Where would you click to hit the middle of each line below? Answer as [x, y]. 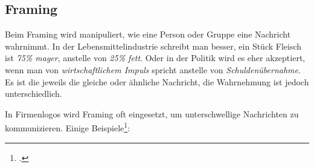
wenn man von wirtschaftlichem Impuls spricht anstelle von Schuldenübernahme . [153, 69]
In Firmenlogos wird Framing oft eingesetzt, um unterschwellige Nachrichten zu [152, 113]
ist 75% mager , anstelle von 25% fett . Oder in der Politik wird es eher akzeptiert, [155, 58]
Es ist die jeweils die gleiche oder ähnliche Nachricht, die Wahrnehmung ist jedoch [157, 81]
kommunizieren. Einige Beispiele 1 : [68, 127]
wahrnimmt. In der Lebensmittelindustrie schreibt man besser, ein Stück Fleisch [153, 46]
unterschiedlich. [34, 93]
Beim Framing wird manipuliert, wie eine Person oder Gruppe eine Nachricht [148, 34]
